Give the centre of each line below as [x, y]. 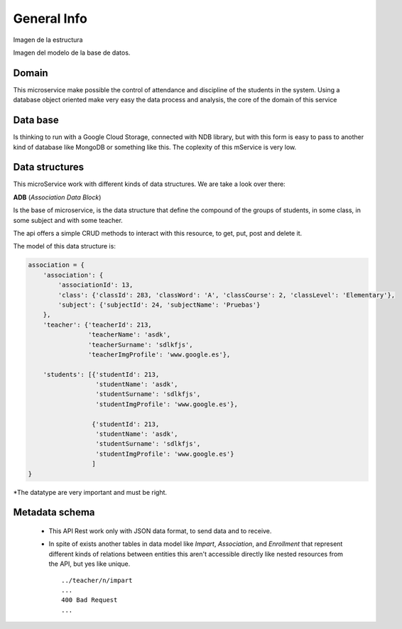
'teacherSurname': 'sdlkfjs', [140, 345]
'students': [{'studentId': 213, [101, 374]
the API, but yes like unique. [89, 564]
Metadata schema [54, 512]
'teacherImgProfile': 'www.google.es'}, [159, 354]
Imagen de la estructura [48, 40]
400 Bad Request [89, 600]
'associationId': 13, [96, 285]
